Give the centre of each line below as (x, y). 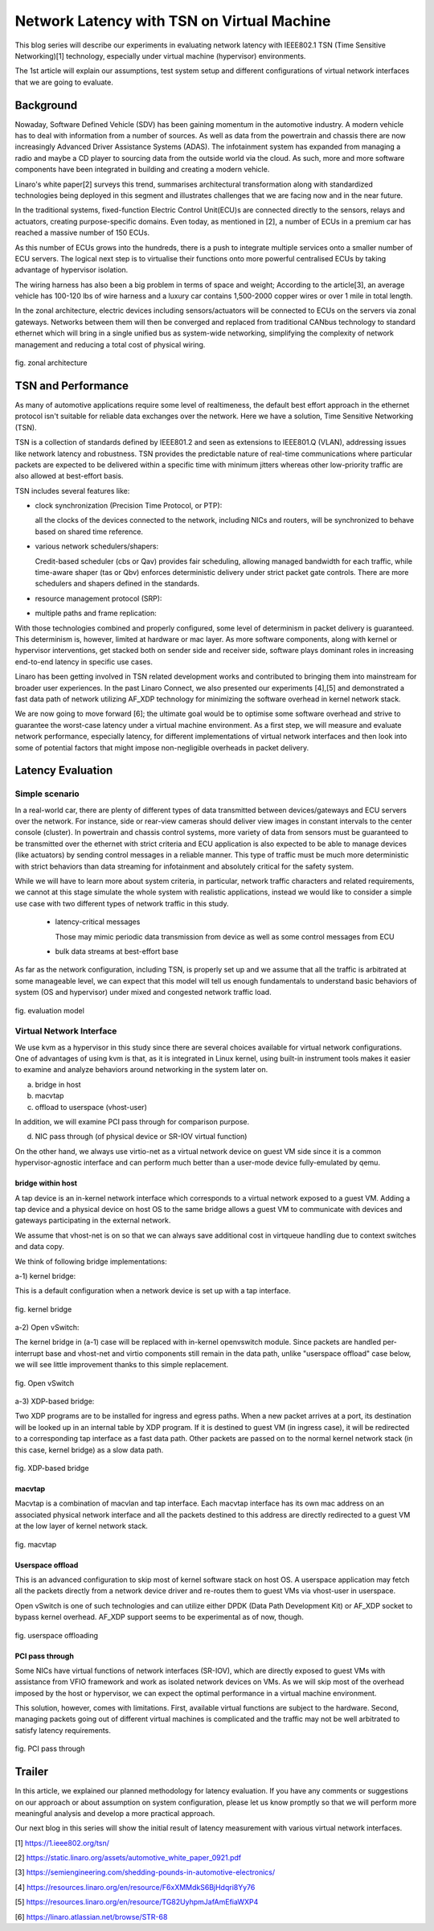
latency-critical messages (98, 922)
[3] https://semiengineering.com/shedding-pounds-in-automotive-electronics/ (145, 1872)
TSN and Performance (72, 386)
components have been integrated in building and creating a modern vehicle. (142, 170)
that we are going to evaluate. (64, 82)
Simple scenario (47, 794)
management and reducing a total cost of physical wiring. (110, 344)
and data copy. (39, 1247)
